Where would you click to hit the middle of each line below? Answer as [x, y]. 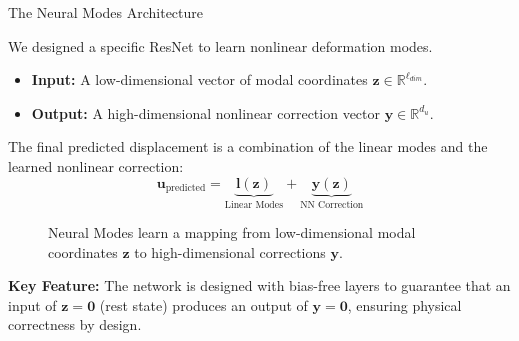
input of [32, 304]
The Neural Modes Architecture [106, 12]
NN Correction [332, 205]
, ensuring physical [404, 304]
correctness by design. [75, 324]
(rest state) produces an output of [203, 304]
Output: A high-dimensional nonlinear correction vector [206, 112]
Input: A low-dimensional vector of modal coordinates [199, 79]
